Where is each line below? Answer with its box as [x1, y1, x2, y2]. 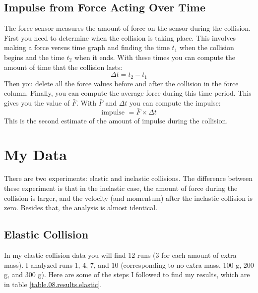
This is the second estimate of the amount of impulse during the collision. [4, 115, 228, 125]
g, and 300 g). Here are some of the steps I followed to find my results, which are [4, 269, 250, 280]
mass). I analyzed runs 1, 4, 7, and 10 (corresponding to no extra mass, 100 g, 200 [4, 259, 254, 270]
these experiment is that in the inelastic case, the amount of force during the [4, 182, 238, 193]
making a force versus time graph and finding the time [4, 42, 170, 53]
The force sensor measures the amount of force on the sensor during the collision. [4, 23, 251, 33]
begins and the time [4, 52, 64, 62]
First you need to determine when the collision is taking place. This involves [4, 32, 236, 43]
